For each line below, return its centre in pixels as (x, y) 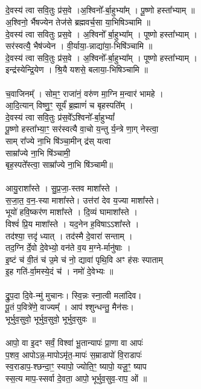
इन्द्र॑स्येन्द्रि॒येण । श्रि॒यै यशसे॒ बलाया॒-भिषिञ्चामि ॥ (77, 69)
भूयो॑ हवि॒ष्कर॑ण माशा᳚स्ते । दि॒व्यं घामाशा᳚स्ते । (72, 212)
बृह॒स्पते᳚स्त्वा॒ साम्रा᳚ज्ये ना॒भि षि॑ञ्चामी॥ (59, 165)
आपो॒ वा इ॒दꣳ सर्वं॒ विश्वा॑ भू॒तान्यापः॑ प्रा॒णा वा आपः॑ (74, 343)
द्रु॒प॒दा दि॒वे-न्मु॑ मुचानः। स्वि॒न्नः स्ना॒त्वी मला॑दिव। (74, 295)
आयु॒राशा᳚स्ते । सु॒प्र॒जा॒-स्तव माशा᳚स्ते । (62, 188)
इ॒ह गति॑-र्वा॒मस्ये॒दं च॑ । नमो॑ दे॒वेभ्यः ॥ (59, 271)
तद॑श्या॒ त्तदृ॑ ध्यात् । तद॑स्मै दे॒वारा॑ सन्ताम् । (69, 235)
